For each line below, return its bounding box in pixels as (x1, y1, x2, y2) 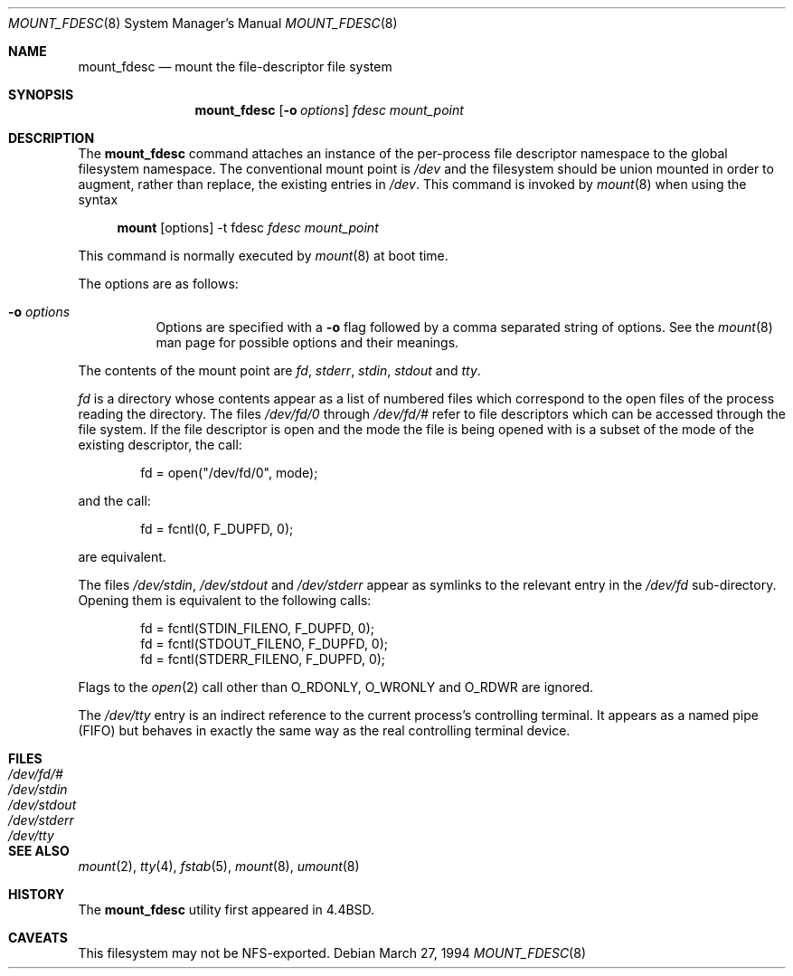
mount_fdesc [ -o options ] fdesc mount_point (194, 102, 464, 118)
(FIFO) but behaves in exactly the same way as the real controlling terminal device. (78, 723, 571, 738)
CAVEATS (8, 930, 68, 945)
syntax (78, 192, 118, 207)
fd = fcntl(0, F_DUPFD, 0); (140, 521, 294, 536)
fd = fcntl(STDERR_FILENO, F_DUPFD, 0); (140, 651, 386, 667)
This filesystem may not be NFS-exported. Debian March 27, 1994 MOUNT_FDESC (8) (78, 945, 586, 961)
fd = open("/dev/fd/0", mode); (140, 465, 318, 480)
